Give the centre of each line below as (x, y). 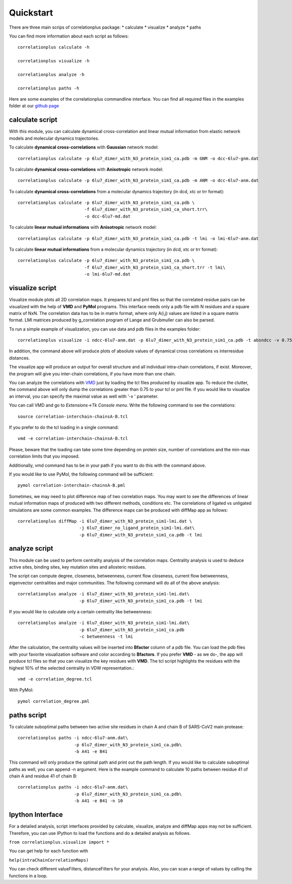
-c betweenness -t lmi (106, 637)
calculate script (33, 120)
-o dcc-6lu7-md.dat (108, 216)
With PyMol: (21, 690)
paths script (28, 715)
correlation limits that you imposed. (44, 456)
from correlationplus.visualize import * (59, 842)
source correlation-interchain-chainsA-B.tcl (73, 416)
